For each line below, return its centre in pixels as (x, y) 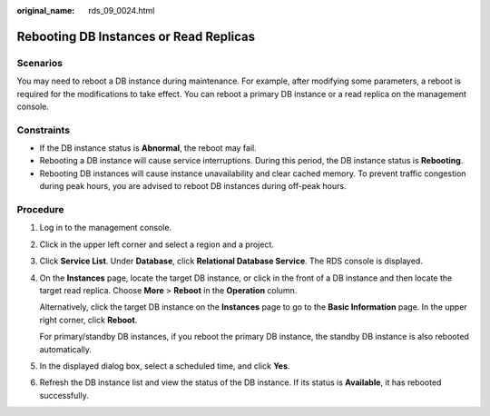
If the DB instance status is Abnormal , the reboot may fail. (148, 148)
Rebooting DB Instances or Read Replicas (136, 36)
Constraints (44, 130)
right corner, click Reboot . (88, 320)
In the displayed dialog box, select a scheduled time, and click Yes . (165, 366)
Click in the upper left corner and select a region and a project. (157, 244)
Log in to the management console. (106, 228)
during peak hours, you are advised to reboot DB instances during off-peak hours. (193, 186)
